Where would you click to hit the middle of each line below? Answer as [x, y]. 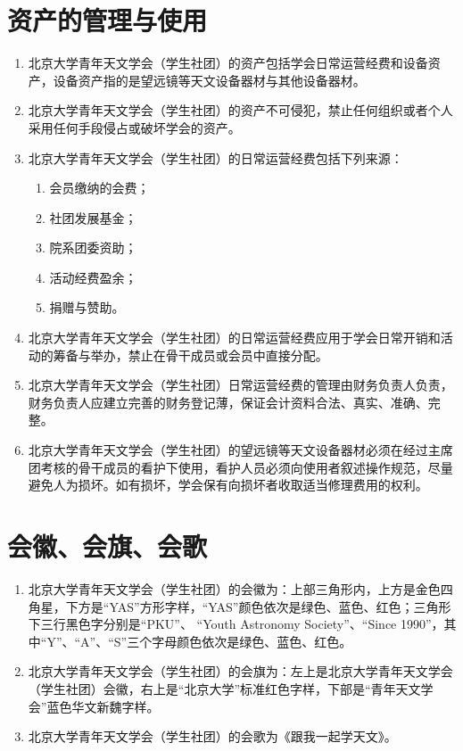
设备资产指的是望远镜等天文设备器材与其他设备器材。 [209, 80]
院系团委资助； [93, 248]
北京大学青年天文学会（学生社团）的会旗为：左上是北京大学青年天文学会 [240, 671]
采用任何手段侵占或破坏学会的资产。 [134, 127]
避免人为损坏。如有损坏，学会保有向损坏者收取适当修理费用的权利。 [228, 485]
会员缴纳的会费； [99, 188]
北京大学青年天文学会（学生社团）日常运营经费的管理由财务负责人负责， [240, 385]
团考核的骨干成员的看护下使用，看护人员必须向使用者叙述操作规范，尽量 [240, 467]
